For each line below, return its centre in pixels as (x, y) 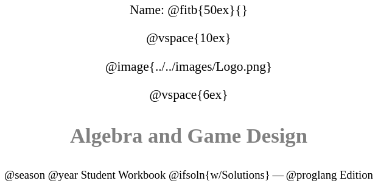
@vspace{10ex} (189, 38)
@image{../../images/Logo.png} (189, 66)
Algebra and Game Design (189, 135)
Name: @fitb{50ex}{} (189, 10)
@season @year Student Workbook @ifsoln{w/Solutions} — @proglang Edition (189, 175)
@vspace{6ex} (189, 94)
